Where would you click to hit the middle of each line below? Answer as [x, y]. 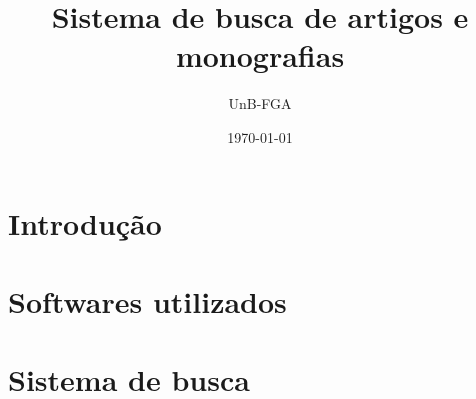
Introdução [85, 222]
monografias [260, 55]
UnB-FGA [260, 103]
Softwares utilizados [147, 300]
